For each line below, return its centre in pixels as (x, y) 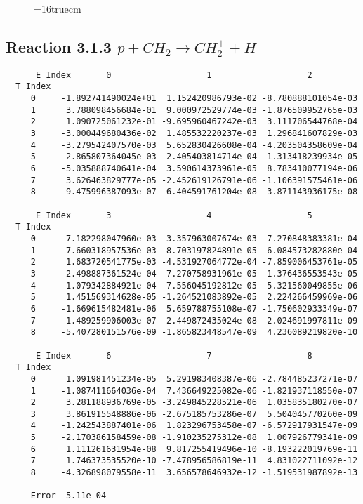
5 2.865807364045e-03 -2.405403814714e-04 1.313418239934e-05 (194, 157)
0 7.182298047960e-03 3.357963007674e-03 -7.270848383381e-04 (194, 238)
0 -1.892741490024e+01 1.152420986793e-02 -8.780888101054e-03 (194, 99)
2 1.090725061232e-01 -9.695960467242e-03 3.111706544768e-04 (194, 122)
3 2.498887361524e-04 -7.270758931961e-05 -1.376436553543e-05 (194, 273)
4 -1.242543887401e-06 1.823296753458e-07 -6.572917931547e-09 (194, 426)
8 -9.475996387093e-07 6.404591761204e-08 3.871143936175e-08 (194, 192)
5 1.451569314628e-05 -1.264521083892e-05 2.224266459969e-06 (194, 297)
